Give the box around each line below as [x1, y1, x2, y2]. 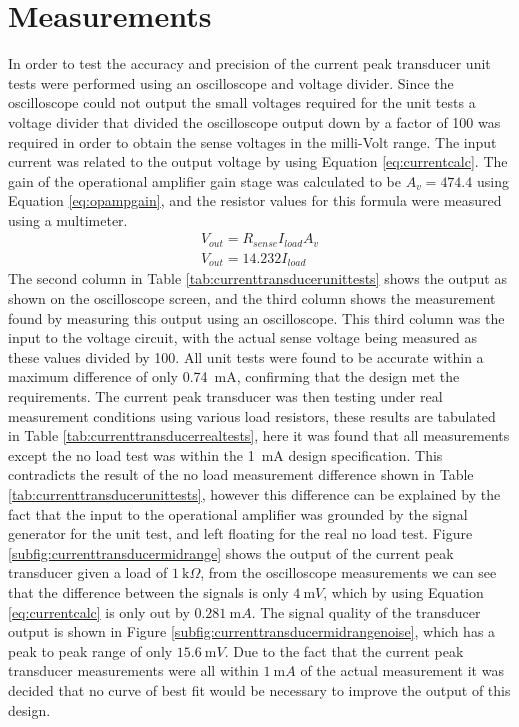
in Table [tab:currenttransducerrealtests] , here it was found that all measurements [8, 425, 510, 446]
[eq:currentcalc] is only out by [8, 601, 190, 622]
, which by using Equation [323, 581, 484, 602]
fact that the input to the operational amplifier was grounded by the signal [8, 503, 468, 524]
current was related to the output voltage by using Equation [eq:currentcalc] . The [8, 151, 508, 172]
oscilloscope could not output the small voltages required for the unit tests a [8, 92, 476, 113]
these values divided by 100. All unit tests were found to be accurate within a [8, 346, 484, 367]
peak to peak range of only [8, 640, 173, 661]
